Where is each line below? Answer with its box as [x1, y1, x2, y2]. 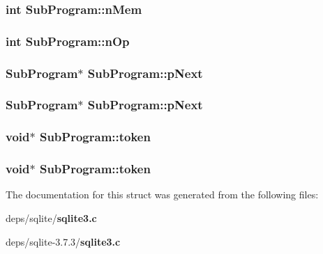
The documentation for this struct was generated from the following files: [6, 187, 319, 202]
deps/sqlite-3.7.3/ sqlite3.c [6, 234, 121, 248]
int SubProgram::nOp [6, 32, 130, 49]
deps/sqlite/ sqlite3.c [6, 211, 97, 225]
